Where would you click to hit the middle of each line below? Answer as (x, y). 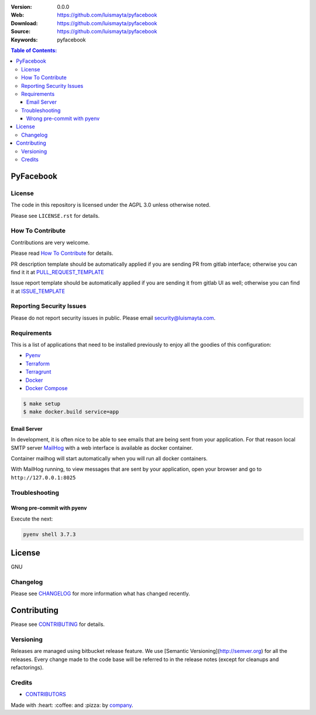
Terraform (37, 364)
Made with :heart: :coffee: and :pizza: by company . (72, 705)
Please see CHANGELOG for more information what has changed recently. (100, 594)
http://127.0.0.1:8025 (43, 478)
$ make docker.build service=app (71, 412)
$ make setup (42, 403)
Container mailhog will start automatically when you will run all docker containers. (109, 459)
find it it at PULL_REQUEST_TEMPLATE (58, 272)
